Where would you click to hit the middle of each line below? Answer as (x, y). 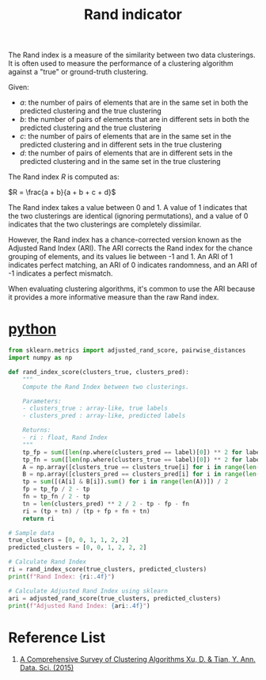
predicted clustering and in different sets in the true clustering (121, 145)
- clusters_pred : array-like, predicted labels (104, 416)
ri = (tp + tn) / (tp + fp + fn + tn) (86, 511)
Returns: (37, 430)
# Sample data (32, 533)
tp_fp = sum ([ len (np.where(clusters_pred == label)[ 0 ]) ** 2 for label (143, 452)
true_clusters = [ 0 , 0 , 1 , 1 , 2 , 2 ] (68, 541)
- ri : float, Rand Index (65, 437)
